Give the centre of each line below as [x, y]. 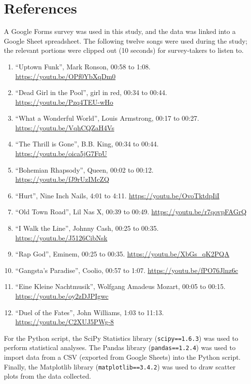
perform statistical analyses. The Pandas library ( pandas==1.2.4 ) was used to [120, 347]
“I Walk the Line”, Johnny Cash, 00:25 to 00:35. [87, 228]
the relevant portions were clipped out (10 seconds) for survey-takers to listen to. [124, 50]
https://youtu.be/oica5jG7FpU [61, 153]
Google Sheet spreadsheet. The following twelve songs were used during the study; [126, 40]
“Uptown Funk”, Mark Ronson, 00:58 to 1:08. [83, 66]
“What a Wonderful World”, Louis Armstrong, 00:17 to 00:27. [107, 118]
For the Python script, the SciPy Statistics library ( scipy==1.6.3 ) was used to [121, 338]
